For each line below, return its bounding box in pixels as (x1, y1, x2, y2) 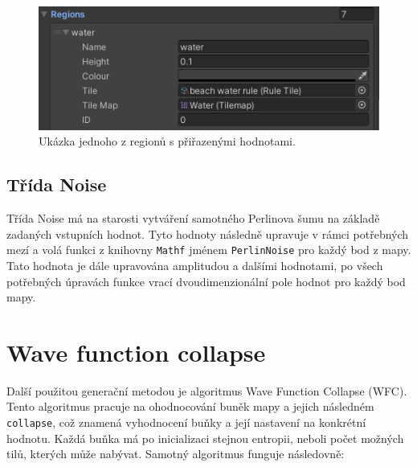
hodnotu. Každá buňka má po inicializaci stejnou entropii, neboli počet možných (6, 429, 404, 446)
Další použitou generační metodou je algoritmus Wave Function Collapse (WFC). (6, 382, 407, 399)
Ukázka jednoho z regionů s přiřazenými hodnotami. (39, 133, 296, 150)
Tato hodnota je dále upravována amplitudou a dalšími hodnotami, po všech (6, 256, 383, 273)
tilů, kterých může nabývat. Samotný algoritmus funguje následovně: (6, 445, 345, 462)
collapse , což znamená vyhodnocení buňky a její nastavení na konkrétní (6, 414, 366, 431)
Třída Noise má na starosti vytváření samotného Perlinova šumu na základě (6, 210, 380, 227)
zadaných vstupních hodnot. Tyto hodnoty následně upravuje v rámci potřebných (6, 225, 409, 242)
